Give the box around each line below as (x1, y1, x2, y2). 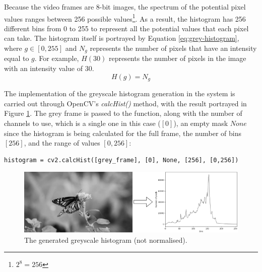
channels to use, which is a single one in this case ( (4, 117, 161, 128)
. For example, (34, 53, 79, 63)
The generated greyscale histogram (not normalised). (24, 234, 187, 245)
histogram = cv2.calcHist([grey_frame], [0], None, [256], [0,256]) (4, 156, 239, 164)
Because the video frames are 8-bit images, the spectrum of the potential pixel (4, 2, 246, 12)
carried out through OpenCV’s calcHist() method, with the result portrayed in (4, 98, 247, 108)
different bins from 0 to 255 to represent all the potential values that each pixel (4, 23, 249, 33)
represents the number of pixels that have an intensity (90, 43, 257, 53)
